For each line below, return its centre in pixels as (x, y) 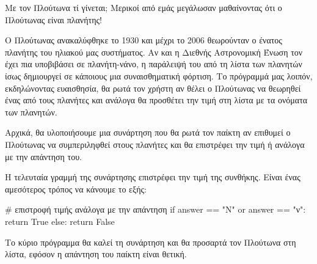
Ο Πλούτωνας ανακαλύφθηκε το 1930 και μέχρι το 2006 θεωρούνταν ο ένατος (144, 40)
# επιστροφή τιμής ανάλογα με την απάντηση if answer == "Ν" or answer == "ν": (155, 209)
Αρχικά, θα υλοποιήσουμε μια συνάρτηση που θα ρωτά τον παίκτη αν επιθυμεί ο (148, 132)
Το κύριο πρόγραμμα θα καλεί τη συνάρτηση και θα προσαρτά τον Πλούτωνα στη (151, 242)
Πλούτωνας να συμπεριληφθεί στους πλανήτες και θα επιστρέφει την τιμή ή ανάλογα (155, 144)
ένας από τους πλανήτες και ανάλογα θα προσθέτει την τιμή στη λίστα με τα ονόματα (156, 100)
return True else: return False (60, 221)
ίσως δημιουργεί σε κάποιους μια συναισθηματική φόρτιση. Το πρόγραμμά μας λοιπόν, (159, 75)
